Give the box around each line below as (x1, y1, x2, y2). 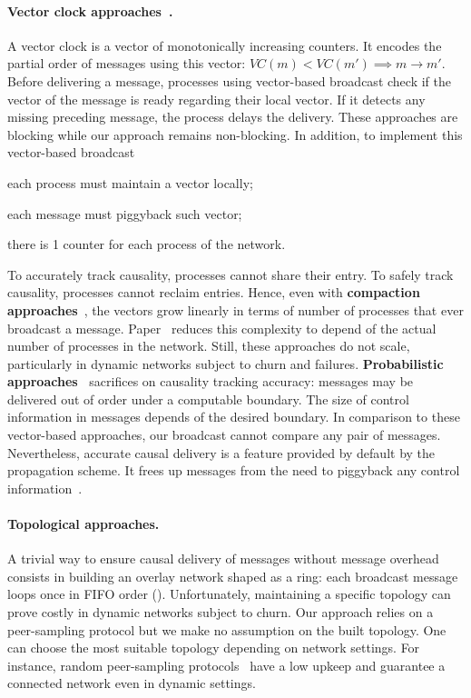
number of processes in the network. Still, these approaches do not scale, (7, 336, 410, 355)
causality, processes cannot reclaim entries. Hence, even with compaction (7, 283, 420, 302)
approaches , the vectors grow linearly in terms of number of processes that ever (7, 300, 464, 319)
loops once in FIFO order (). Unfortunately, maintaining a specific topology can (7, 584, 451, 603)
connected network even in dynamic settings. (7, 673, 256, 693)
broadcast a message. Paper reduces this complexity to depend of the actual (7, 318, 437, 337)
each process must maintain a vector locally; (7, 173, 253, 192)
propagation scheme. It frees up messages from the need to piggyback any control (7, 461, 460, 480)
